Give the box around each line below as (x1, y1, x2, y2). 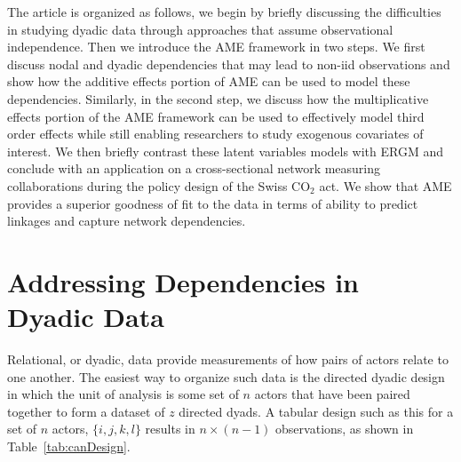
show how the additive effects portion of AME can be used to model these (7, 72, 410, 91)
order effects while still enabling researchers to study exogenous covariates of (7, 124, 424, 143)
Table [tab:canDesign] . (7, 437, 131, 455)
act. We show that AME (319, 176, 452, 195)
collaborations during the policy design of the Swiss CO (7, 176, 311, 195)
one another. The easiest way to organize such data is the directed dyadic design (7, 367, 445, 386)
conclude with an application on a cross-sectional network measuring (7, 159, 381, 178)
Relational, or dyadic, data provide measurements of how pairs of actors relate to (7, 350, 449, 369)
